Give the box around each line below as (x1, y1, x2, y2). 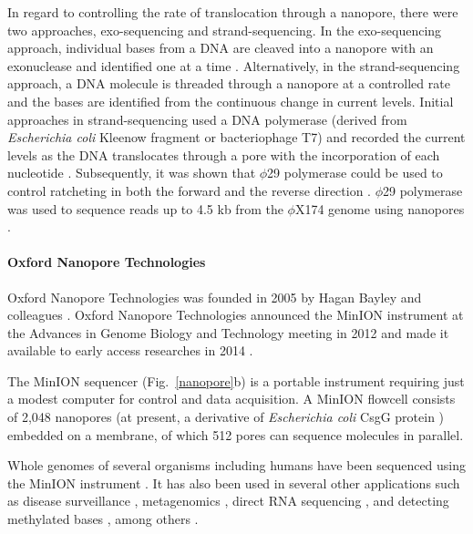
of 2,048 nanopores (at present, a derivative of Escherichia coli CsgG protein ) (7, 407, 445, 426)
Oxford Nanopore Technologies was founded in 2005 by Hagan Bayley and (7, 287, 422, 306)
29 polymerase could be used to (267, 163, 443, 182)
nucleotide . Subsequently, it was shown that (7, 163, 256, 182)
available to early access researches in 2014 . (7, 341, 253, 360)
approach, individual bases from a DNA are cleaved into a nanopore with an (7, 38, 434, 57)
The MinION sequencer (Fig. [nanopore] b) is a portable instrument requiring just (7, 371, 465, 390)
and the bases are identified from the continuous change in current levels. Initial (7, 91, 454, 110)
